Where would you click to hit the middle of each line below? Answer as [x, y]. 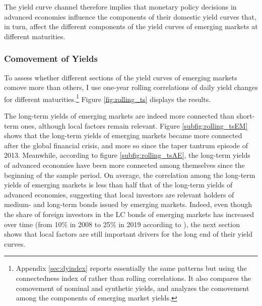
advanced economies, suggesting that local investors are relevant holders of [119, 194]
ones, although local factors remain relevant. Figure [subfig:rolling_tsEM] [134, 125]
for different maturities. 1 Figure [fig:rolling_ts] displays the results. [108, 98]
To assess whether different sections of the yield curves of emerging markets [121, 77]
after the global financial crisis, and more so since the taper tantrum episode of [126, 145]
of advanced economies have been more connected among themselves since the [124, 165]
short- [246, 116]
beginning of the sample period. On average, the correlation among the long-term [130, 175]
